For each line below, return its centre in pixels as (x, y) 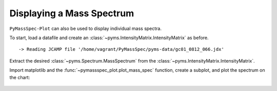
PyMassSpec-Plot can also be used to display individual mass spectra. (85, 28)
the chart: (20, 77)
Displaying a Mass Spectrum (72, 13)
